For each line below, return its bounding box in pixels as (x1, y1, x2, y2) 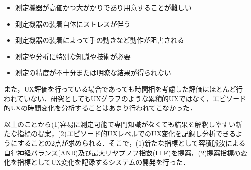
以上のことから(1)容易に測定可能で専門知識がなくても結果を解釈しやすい (4, 119, 236, 129)
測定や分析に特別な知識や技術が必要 (15, 51, 131, 61)
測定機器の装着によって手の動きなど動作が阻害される (15, 35, 184, 45)
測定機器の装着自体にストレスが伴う (15, 18, 131, 29)
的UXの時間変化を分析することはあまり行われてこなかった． (4, 103, 196, 113)
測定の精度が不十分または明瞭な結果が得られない (15, 67, 171, 77)
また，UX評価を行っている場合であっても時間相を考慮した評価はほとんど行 (4, 83, 243, 93)
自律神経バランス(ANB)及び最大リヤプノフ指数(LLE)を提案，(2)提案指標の (4, 147, 241, 157)
